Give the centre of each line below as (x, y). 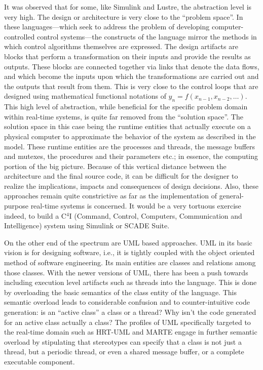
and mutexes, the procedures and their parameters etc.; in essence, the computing (131, 156)
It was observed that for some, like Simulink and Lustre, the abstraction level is (128, 7)
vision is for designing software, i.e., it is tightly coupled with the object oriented (129, 252)
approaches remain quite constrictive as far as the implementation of (111, 196)
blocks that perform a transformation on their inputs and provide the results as (127, 56)
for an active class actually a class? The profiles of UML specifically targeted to (127, 322)
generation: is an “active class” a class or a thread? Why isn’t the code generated (130, 312)
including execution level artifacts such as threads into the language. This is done (130, 282)
